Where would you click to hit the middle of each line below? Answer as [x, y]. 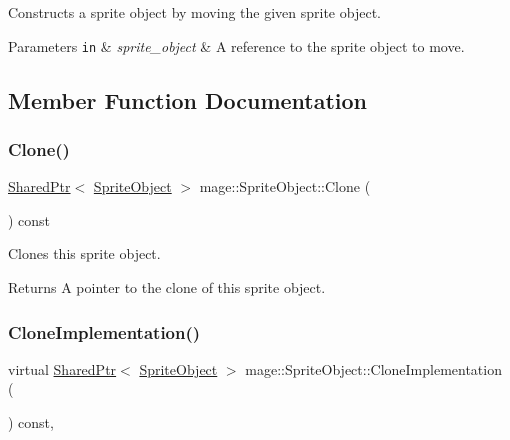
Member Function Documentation [188, 99]
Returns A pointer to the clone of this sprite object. [167, 287]
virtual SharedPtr [62, 368]
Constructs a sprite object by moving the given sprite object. [194, 12]
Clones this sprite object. [84, 253]
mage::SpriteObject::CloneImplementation [373, 368]
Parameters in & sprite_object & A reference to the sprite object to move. [236, 45]
